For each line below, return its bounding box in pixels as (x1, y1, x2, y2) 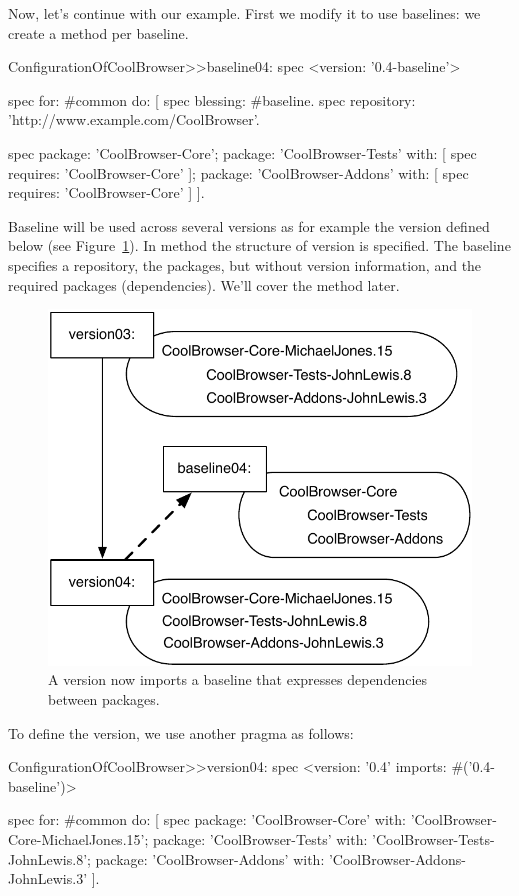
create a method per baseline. (8, 22, 189, 43)
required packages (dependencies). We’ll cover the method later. (8, 274, 400, 295)
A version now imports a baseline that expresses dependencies (48, 669, 428, 690)
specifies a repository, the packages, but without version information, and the (8, 254, 482, 275)
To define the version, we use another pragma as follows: (8, 722, 354, 743)
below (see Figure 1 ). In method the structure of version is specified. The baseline (8, 235, 511, 256)
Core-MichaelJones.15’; (8, 829, 149, 850)
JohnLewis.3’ (8, 868, 88, 889)
